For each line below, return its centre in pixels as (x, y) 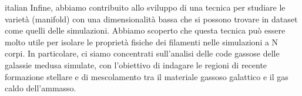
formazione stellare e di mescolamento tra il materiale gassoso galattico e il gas (147, 76)
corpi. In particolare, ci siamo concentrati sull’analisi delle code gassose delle (142, 53)
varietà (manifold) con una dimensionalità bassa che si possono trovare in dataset (151, 19)
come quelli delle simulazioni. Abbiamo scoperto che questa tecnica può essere (145, 30)
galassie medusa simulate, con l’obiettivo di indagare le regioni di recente (136, 64)
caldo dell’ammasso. (41, 88)
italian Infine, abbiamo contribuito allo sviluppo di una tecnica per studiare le (145, 7)
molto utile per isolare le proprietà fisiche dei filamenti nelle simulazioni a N (142, 42)
